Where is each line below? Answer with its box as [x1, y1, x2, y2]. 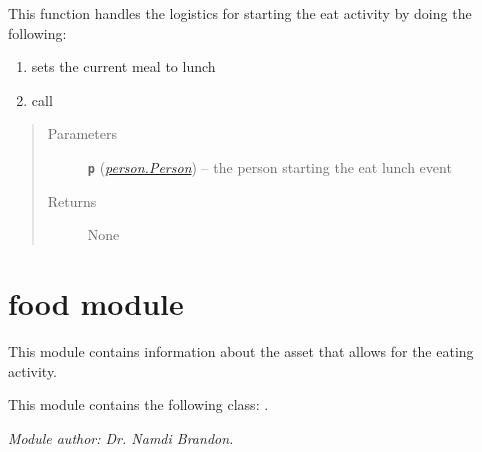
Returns [47, 190, 97, 211]
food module [8, 283, 184, 323]
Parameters [47, 123, 117, 144]
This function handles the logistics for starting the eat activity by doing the [8, 3, 472, 23]
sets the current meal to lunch [31, 56, 216, 77]
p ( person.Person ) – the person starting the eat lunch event [87, 156, 452, 177]
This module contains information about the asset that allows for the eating [8, 340, 474, 361]
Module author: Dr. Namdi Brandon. [8, 427, 234, 448]
